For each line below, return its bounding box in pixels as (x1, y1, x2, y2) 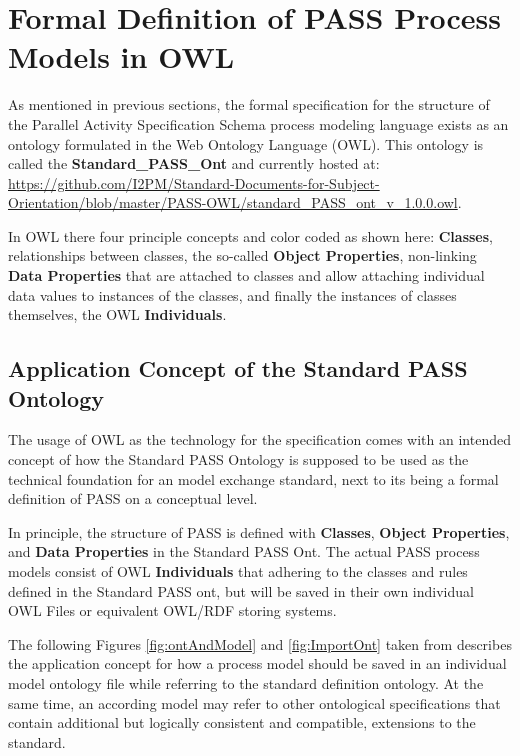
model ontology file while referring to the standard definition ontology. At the (8, 672, 484, 693)
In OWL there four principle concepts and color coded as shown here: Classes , (8, 225, 494, 246)
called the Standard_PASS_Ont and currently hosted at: (8, 153, 380, 174)
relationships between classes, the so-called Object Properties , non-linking (8, 245, 477, 266)
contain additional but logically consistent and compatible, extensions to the (8, 712, 476, 733)
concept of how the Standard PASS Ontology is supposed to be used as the (8, 449, 469, 470)
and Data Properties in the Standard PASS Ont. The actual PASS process (8, 541, 480, 562)
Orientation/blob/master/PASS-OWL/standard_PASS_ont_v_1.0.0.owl (8, 192, 458, 213)
